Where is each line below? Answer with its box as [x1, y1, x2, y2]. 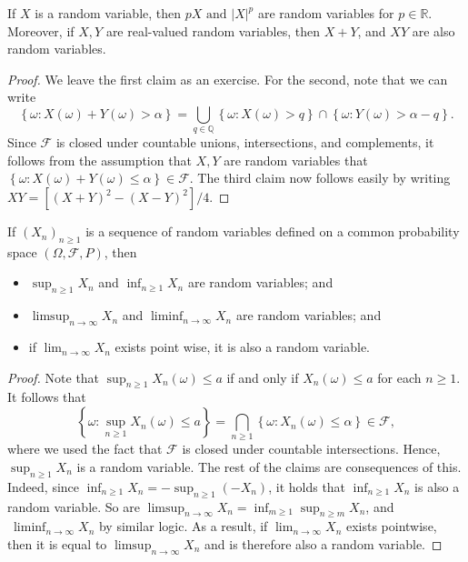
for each [377, 367, 422, 386]
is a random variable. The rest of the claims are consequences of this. [76, 457, 462, 476]
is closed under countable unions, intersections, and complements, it [55, 133, 434, 152]
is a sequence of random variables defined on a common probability [85, 222, 460, 241]
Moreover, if [7, 21, 75, 40]
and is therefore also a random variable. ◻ [204, 534, 443, 553]
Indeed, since [7, 477, 80, 496]
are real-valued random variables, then [105, 21, 321, 40]
